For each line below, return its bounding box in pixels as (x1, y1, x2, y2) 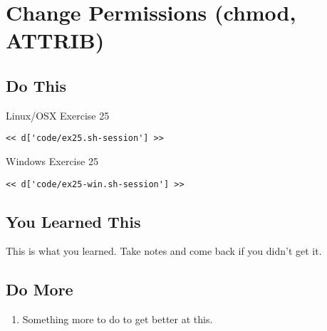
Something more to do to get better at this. (22, 312, 213, 327)
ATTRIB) (6, 26, 105, 55)
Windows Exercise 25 (6, 154, 98, 169)
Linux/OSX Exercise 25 (6, 107, 110, 122)
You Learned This (6, 210, 141, 232)
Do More (6, 278, 73, 300)
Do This (6, 74, 67, 96)
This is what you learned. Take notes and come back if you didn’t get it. (6, 243, 322, 258)
